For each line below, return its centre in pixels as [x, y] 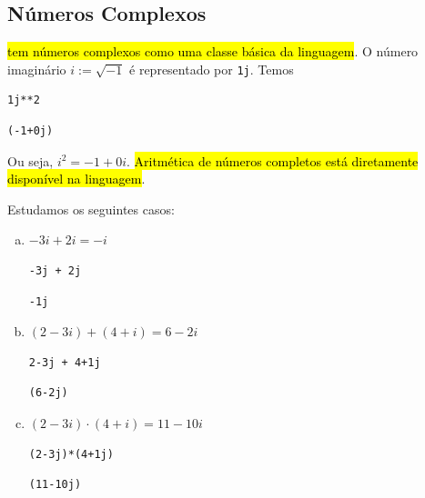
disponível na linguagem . [76, 179]
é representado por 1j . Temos [212, 69]
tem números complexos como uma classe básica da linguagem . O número [213, 51]
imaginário [37, 69]
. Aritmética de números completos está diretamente [272, 160]
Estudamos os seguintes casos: [91, 209]
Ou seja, [30, 160]
